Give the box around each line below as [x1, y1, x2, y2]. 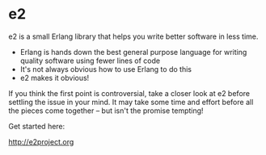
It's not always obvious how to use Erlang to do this [19, 64, 192, 73]
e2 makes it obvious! [19, 73, 90, 82]
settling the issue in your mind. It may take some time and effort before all [8, 97, 254, 107]
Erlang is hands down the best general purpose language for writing [19, 47, 247, 57]
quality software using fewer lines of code [19, 56, 160, 65]
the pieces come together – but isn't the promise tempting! [8, 106, 204, 115]
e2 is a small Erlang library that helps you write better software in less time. [8, 31, 259, 41]
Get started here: [8, 121, 65, 131]
